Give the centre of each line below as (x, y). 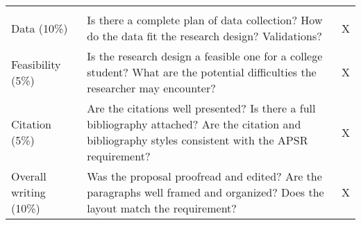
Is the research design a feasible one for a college (205, 56)
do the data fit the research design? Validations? (204, 36)
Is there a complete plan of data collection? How (205, 20)
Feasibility (36, 64)
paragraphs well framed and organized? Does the (205, 192)
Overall (29, 176)
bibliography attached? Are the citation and (194, 124)
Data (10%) (40, 28)
